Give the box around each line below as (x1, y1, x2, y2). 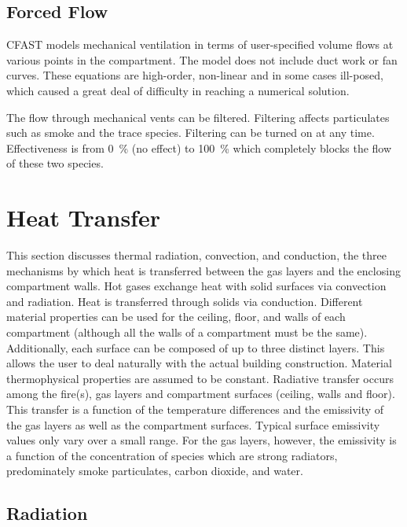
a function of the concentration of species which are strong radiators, (6, 447, 338, 463)
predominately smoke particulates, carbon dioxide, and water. (6, 463, 303, 479)
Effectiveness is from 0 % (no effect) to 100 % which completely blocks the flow (6, 139, 392, 156)
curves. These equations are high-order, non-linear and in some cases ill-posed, (6, 67, 383, 83)
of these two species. (6, 155, 104, 171)
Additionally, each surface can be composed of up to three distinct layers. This (6, 339, 385, 356)
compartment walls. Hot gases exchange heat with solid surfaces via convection (6, 278, 387, 294)
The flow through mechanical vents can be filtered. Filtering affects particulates (6, 109, 390, 125)
